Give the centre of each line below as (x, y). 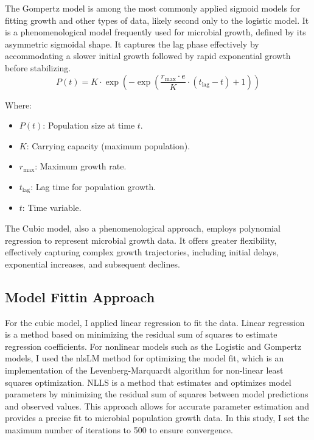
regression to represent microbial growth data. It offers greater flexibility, (141, 240)
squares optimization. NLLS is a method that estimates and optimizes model (148, 382)
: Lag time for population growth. (93, 186)
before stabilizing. (38, 67)
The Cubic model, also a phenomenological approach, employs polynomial (143, 228)
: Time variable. (52, 208)
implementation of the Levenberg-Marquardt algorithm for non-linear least (144, 370)
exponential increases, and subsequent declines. (92, 264)
